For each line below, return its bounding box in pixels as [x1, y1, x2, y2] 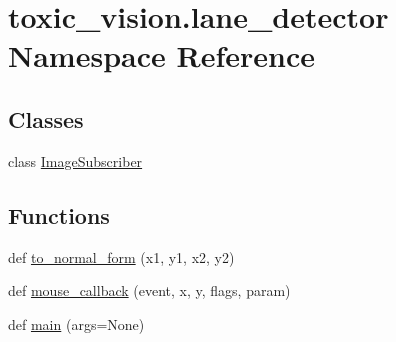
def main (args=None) [8, 313, 145, 334]
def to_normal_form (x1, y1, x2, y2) [8, 246, 235, 267]
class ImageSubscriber [8, 150, 143, 171]
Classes [8, 103, 84, 134]
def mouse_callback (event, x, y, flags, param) [8, 280, 291, 301]
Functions [8, 199, 110, 230]
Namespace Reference [8, 35, 315, 76]
